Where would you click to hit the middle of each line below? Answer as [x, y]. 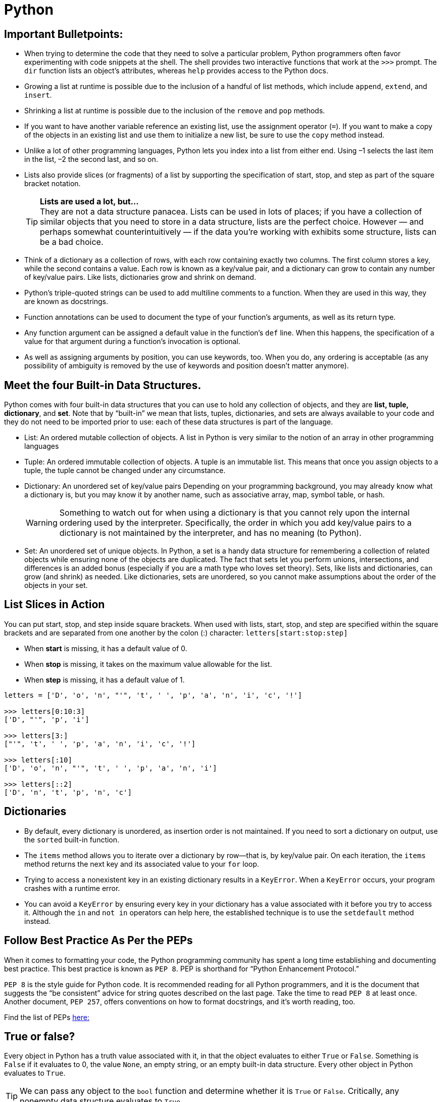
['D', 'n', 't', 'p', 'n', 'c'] [68, 792]
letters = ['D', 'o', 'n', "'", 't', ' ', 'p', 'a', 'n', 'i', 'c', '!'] [153, 695]
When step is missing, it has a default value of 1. [105, 680]
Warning [42, 523]
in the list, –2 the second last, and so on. [91, 159]
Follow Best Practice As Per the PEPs [99, 941]
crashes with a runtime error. [72, 888]
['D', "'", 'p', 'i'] [47, 719]
